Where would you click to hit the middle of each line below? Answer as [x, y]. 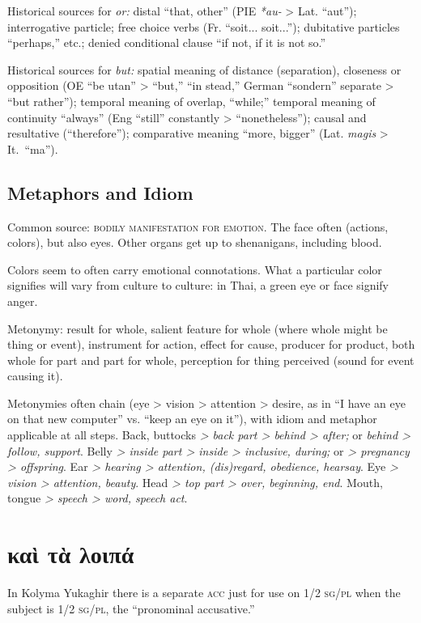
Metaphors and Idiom [100, 192]
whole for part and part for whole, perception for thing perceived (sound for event [211, 360]
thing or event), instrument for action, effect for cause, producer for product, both [211, 344]
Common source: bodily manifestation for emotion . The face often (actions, [198, 226]
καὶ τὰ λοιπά [71, 554]
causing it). [35, 376]
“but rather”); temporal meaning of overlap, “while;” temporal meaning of [191, 101]
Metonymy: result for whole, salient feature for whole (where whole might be [198, 328]
